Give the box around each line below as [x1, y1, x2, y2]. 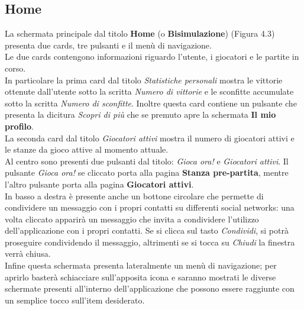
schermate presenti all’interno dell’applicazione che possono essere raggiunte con [5, 282, 295, 295]
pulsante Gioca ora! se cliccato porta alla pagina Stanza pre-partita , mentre [5, 166, 289, 179]
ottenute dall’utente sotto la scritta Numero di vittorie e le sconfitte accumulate [5, 85, 294, 98]
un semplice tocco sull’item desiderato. [5, 293, 145, 306]
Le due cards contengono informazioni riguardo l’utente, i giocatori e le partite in [5, 50, 299, 63]
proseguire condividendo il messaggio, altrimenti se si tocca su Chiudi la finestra [5, 235, 295, 248]
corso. [5, 62, 26, 74]
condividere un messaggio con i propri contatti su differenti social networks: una [5, 201, 295, 214]
